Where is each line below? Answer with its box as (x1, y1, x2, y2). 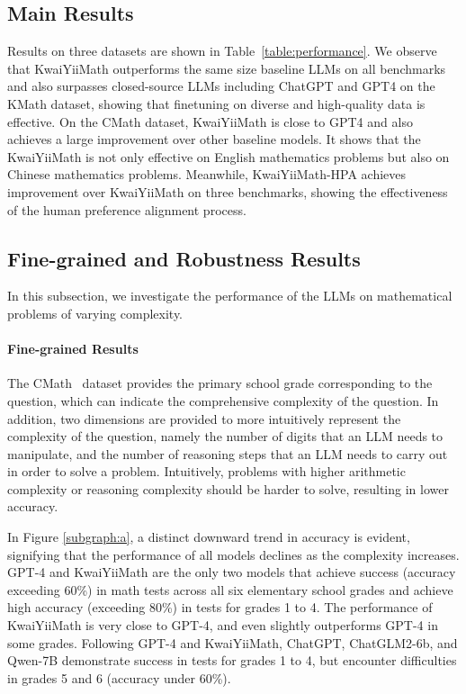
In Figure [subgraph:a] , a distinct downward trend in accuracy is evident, (7, 527, 410, 546)
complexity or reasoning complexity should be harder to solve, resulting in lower (7, 479, 449, 498)
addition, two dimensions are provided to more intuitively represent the (7, 409, 401, 428)
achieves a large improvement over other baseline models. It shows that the (7, 130, 421, 149)
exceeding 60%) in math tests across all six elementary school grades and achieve (7, 580, 453, 599)
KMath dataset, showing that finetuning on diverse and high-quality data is (7, 94, 426, 113)
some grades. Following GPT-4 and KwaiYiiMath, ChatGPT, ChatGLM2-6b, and (7, 633, 458, 652)
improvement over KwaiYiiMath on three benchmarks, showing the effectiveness (7, 182, 448, 201)
